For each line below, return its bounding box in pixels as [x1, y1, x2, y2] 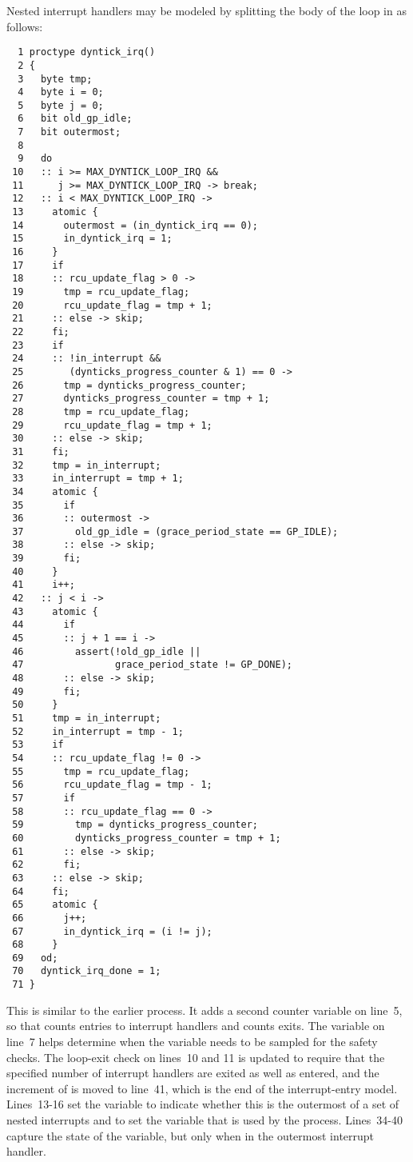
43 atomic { [12, 605, 98, 617]
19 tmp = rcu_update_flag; [12, 286, 190, 297]
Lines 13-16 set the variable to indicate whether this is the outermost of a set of [6, 1096, 399, 1112]
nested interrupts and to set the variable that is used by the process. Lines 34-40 [6, 1111, 403, 1128]
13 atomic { [12, 206, 98, 218]
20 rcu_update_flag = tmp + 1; [12, 299, 212, 311]
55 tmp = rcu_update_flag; [12, 765, 190, 777]
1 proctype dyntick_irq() [18, 46, 156, 58]
